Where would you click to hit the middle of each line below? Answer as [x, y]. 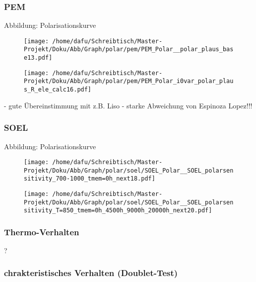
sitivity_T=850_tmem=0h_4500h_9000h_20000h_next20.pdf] [118, 211]
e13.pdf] [38, 58]
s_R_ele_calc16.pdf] [58, 90]
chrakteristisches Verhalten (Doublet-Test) [91, 272]
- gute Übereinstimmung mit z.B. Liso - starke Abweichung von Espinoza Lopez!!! [128, 105]
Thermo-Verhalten [42, 232]
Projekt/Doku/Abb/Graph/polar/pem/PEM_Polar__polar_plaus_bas [129, 49]
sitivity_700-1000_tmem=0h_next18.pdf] [90, 179]
